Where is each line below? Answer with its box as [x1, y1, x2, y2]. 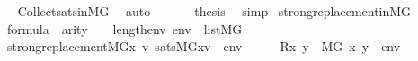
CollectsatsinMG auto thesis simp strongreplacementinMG [17, 2, 412, 20]
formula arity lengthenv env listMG [6, 19, 243, 38]
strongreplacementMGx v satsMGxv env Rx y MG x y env [6, 37, 401, 56]
